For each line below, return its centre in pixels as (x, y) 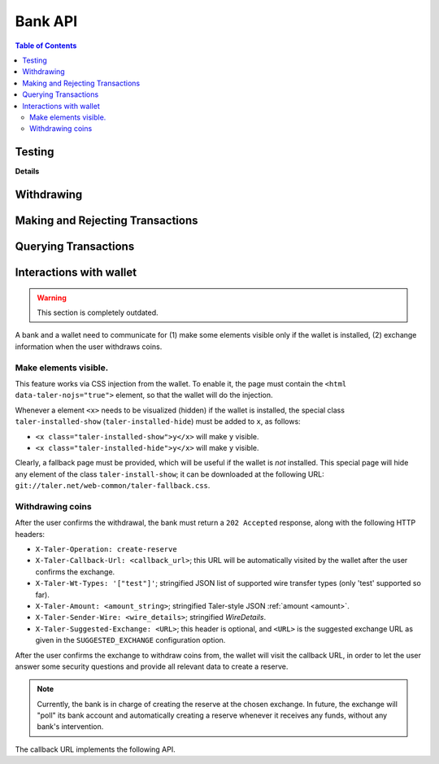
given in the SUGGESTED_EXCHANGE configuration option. (130, 640)
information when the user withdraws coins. (89, 347)
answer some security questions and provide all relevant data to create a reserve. (152, 666)
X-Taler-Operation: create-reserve (106, 549)
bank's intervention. (70, 727)
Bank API (46, 21)
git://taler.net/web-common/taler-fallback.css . (113, 486)
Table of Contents (46, 46)
